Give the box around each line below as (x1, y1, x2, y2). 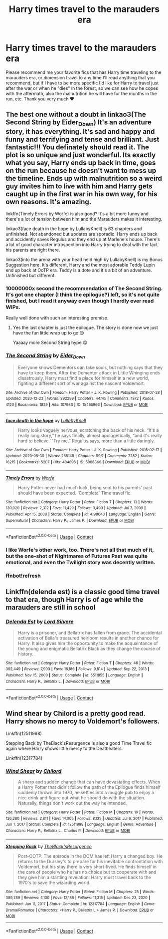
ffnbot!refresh (5, 572, 41, 579)
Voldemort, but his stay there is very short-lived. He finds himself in (17, 864, 157, 870)
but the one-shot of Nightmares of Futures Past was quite (5, 553, 148, 560)
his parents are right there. (5, 247, 60, 253)
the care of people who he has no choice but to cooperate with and (17, 869, 157, 875)
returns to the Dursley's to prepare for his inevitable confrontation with (17, 858, 163, 864)
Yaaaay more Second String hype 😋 (12, 339, 88, 345)
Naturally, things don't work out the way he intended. (17, 800, 127, 806)
